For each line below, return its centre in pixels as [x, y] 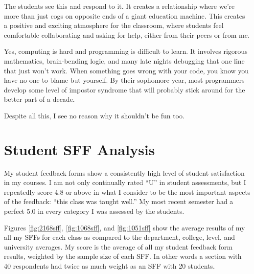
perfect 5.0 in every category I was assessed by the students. [94, 211]
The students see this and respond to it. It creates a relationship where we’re [119, 6]
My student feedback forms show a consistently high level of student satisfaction [124, 172]
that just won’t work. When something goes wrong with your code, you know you [127, 70]
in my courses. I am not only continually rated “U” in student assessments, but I [125, 182]
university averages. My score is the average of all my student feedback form [118, 246]
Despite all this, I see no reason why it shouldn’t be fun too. [94, 115]
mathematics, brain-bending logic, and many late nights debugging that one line [124, 60]
